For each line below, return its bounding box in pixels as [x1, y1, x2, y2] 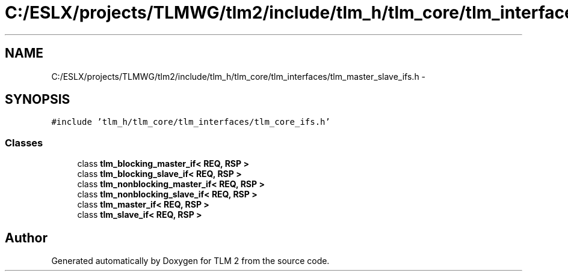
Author [5, 230, 48, 245]
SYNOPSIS [5, 92, 70, 107]
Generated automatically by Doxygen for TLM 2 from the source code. [51, 256, 330, 266]
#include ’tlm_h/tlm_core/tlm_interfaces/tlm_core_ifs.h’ [51, 117, 330, 127]
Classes [5, 136, 43, 149]
